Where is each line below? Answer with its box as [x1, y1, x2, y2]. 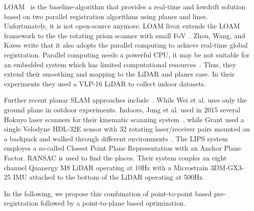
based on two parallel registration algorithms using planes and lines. [4, 11, 208, 21]
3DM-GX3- [210, 162, 244, 172]
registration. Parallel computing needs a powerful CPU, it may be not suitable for [4, 49, 250, 59]
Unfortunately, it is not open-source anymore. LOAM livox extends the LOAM [4, 21, 240, 31]
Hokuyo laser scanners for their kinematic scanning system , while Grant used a [4, 114, 244, 124]
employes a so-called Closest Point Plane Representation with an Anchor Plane [4, 143, 241, 153]
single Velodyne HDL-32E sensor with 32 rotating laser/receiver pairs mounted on [4, 124, 250, 134]
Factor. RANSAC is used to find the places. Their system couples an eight [4, 152, 227, 162]
